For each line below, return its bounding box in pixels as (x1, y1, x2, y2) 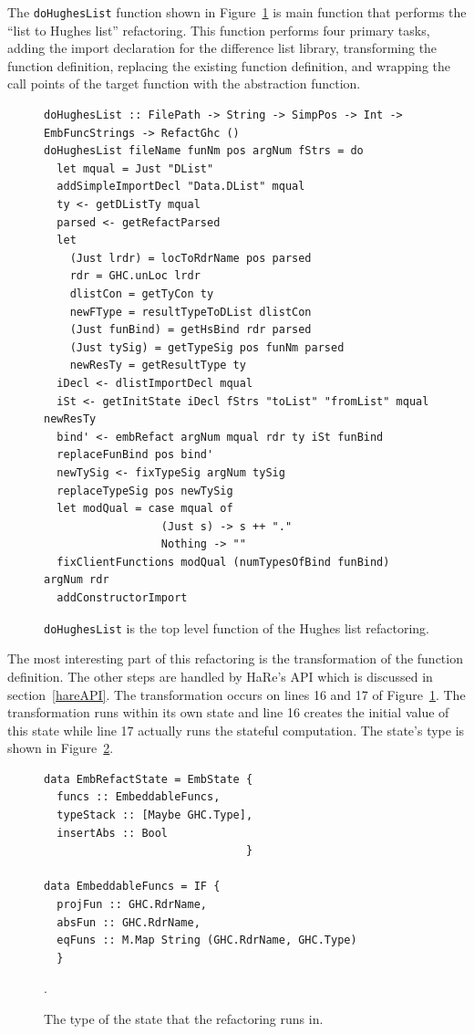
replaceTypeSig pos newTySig (57, 484, 233, 497)
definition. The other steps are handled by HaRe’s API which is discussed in (7, 666, 433, 685)
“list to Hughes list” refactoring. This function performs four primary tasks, (7, 20, 430, 39)
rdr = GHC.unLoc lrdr (69, 269, 201, 283)
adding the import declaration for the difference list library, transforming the (7, 38, 438, 57)
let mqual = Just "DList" (57, 162, 214, 175)
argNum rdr (44, 573, 109, 587)
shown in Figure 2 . (7, 738, 114, 757)
